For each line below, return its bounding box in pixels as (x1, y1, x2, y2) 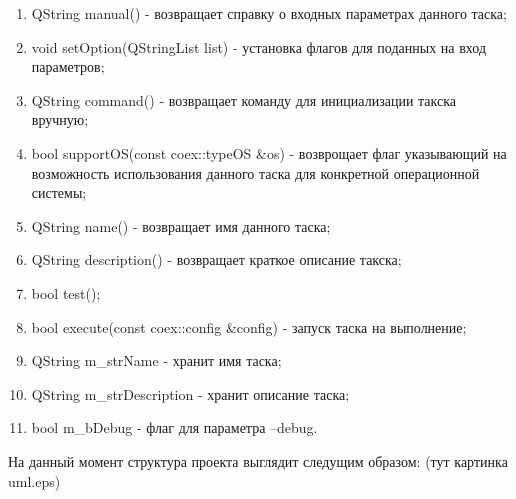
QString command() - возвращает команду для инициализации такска (31, 89, 457, 110)
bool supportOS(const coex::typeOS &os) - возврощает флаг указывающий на (31, 142, 507, 163)
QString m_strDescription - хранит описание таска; (31, 383, 350, 404)
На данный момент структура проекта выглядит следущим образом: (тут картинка (8, 450, 508, 471)
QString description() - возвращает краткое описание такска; (31, 249, 402, 270)
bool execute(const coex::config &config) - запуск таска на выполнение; (31, 316, 467, 337)
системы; (31, 182, 87, 203)
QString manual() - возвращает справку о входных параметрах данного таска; (31, 3, 507, 23)
